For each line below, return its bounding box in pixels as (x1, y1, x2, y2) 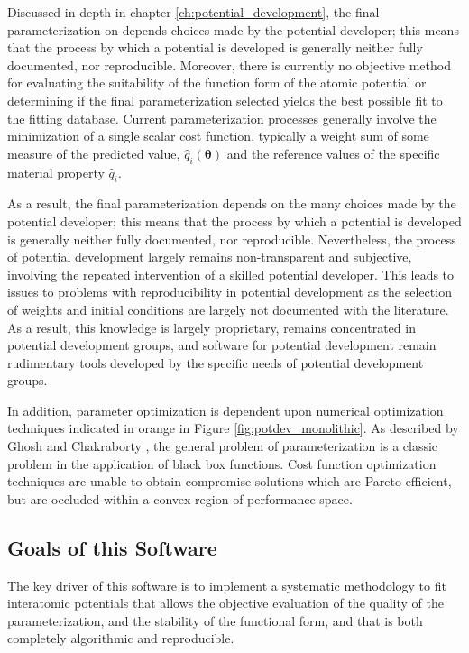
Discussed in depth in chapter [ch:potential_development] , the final (7, 3, 380, 21)
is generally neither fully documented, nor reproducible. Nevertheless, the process (7, 229, 456, 248)
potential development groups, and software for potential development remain (7, 336, 437, 354)
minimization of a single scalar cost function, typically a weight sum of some (7, 126, 429, 145)
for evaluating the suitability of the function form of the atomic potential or (7, 73, 427, 92)
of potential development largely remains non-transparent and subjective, (7, 247, 412, 266)
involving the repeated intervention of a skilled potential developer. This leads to (7, 264, 455, 283)
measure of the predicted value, (7, 143, 180, 162)
